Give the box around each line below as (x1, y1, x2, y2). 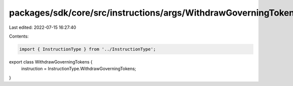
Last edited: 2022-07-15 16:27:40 (9, 24, 77, 30)
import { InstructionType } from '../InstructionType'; (19, 46, 156, 52)
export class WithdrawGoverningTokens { (9, 59, 93, 64)
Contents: (9, 33, 29, 39)
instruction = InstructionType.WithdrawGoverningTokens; (21, 66, 136, 72)
